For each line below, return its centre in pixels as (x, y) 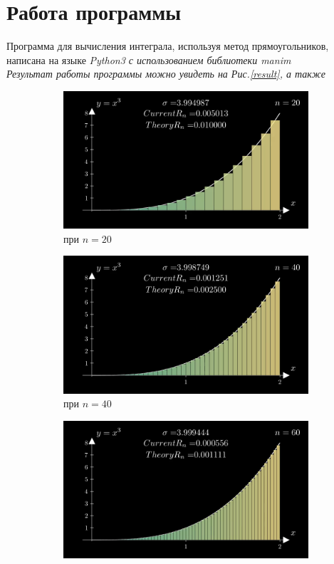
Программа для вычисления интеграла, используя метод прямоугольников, (168, 46)
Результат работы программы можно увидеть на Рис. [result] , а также (166, 74)
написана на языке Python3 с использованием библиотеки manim (149, 59)
